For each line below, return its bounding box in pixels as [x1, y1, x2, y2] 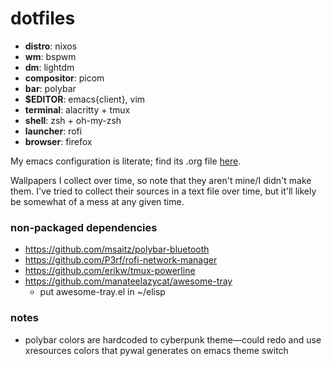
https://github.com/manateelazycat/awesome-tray [24, 275, 233, 287]
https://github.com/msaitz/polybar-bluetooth [24, 243, 210, 256]
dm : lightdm [24, 61, 75, 73]
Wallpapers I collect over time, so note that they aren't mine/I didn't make [10, 174, 312, 186]
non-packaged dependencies [10, 220, 158, 234]
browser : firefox [24, 135, 93, 147]
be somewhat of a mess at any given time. [10, 195, 185, 207]
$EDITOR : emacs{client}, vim [24, 93, 146, 105]
